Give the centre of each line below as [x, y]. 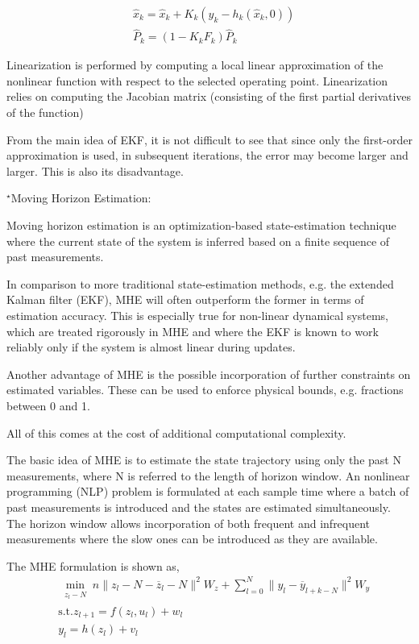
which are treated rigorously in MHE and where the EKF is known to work [193, 331]
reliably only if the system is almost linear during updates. [151, 347]
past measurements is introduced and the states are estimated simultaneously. [199, 507]
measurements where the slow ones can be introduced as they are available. [192, 539]
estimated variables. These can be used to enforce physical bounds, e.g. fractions [205, 390]
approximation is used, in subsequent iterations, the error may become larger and [207, 155]
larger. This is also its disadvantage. [95, 170]
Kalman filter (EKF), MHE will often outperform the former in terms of [185, 299]
